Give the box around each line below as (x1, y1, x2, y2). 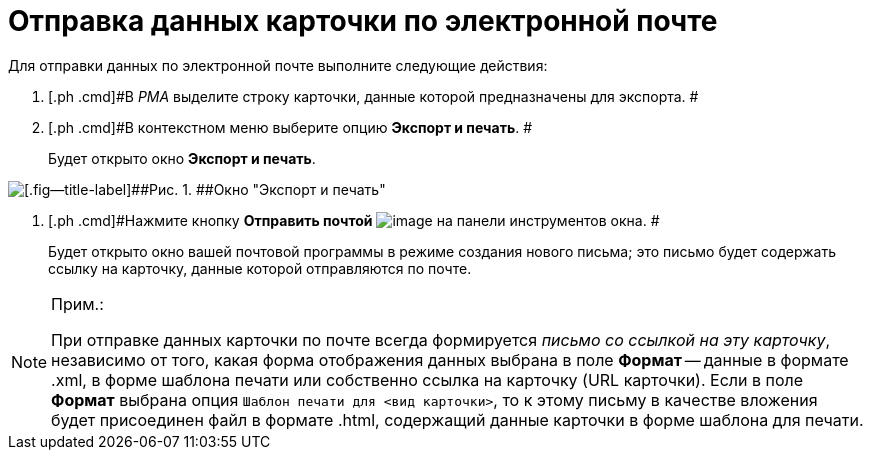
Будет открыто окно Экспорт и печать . (48, 149, 316, 167)
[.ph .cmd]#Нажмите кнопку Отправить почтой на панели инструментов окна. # (48, 211, 660, 229)
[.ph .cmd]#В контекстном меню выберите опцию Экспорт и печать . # (48, 118, 533, 136)
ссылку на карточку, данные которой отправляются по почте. (48, 259, 472, 277)
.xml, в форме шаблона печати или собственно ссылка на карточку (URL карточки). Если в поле (51, 369, 804, 390)
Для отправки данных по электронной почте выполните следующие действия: (8, 56, 548, 74)
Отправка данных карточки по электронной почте (8, 4, 718, 38)
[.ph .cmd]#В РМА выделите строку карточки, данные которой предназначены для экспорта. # (48, 87, 699, 105)
